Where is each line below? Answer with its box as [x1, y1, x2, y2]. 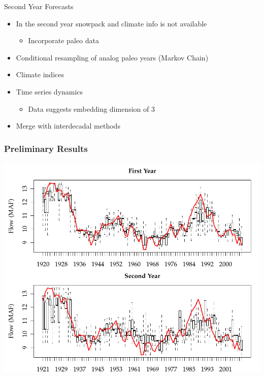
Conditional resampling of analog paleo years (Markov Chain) [16, 52, 209, 62]
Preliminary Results [4, 142, 88, 154]
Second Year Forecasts [4, 1, 74, 11]
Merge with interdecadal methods [16, 120, 120, 131]
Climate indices [16, 69, 64, 80]
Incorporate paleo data [28, 35, 99, 46]
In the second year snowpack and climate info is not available [16, 18, 207, 28]
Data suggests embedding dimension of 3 [28, 103, 155, 114]
